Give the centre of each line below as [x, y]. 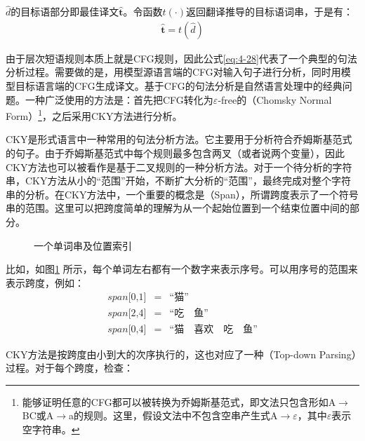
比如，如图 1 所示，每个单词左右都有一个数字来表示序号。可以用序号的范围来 [182, 269]
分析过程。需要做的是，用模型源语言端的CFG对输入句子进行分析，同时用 [173, 72]
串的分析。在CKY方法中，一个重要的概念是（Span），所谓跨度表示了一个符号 [182, 194]
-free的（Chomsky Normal [275, 99]
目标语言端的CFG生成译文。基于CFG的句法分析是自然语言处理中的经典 [179, 86]
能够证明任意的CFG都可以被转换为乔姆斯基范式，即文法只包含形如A [179, 401]
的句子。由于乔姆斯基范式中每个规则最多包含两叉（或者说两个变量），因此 [175, 153]
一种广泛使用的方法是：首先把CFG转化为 [119, 99]
